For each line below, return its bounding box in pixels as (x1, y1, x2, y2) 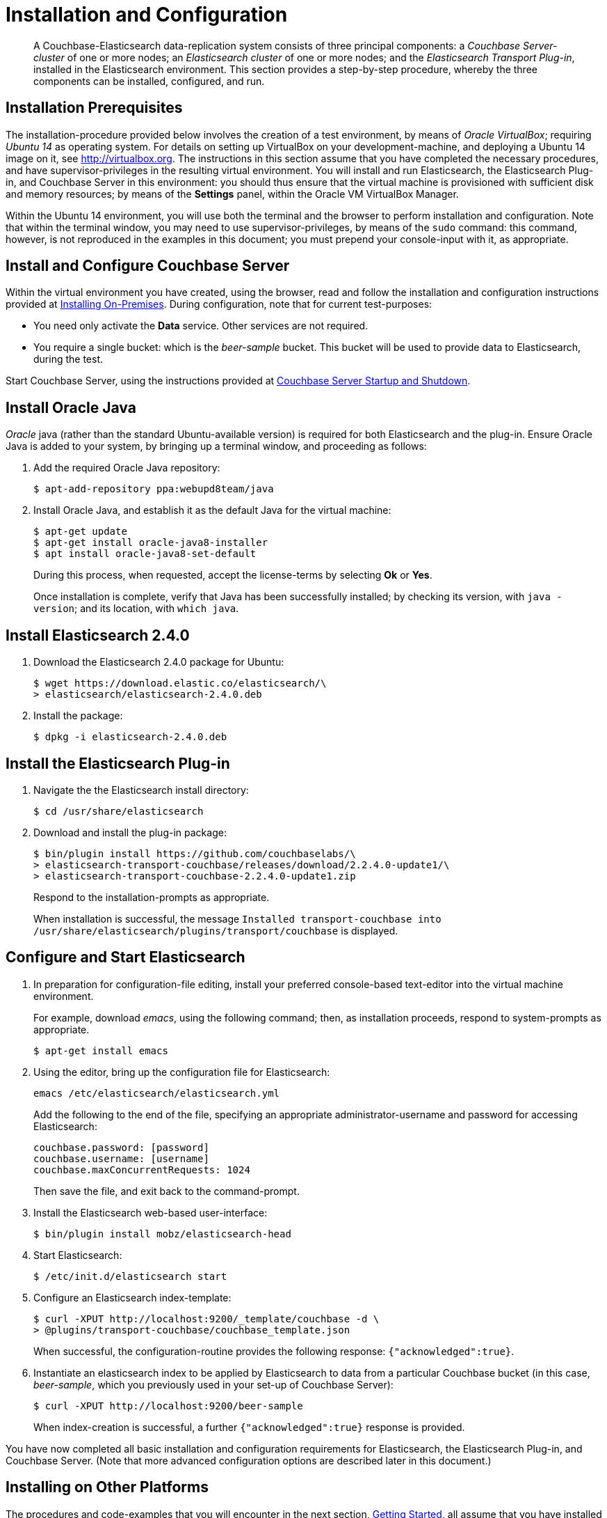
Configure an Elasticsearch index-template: (33, 1291, 232, 1304)
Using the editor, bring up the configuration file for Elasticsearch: (33, 1065, 330, 1078)
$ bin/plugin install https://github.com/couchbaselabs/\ (33, 847, 356, 859)
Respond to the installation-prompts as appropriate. (33, 891, 270, 903)
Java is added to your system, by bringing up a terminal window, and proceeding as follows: (6, 440, 427, 453)
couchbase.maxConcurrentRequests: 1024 (33, 1164, 250, 1175)
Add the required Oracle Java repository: (33, 462, 220, 474)
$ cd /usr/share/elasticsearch (33, 805, 204, 817)
